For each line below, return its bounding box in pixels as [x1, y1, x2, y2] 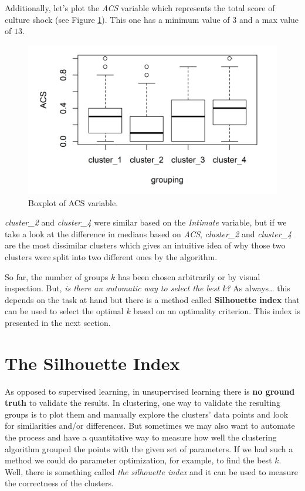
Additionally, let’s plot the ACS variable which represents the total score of [5, 2, 275, 14]
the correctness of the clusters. [5, 477, 114, 489]
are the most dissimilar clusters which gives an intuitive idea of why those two [5, 239, 286, 251]
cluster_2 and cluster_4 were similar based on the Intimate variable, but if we [5, 216, 287, 228]
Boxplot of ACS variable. [28, 196, 118, 208]
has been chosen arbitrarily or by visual [118, 270, 260, 283]
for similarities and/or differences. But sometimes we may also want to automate [5, 419, 295, 432]
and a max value [239, 13, 299, 25]
